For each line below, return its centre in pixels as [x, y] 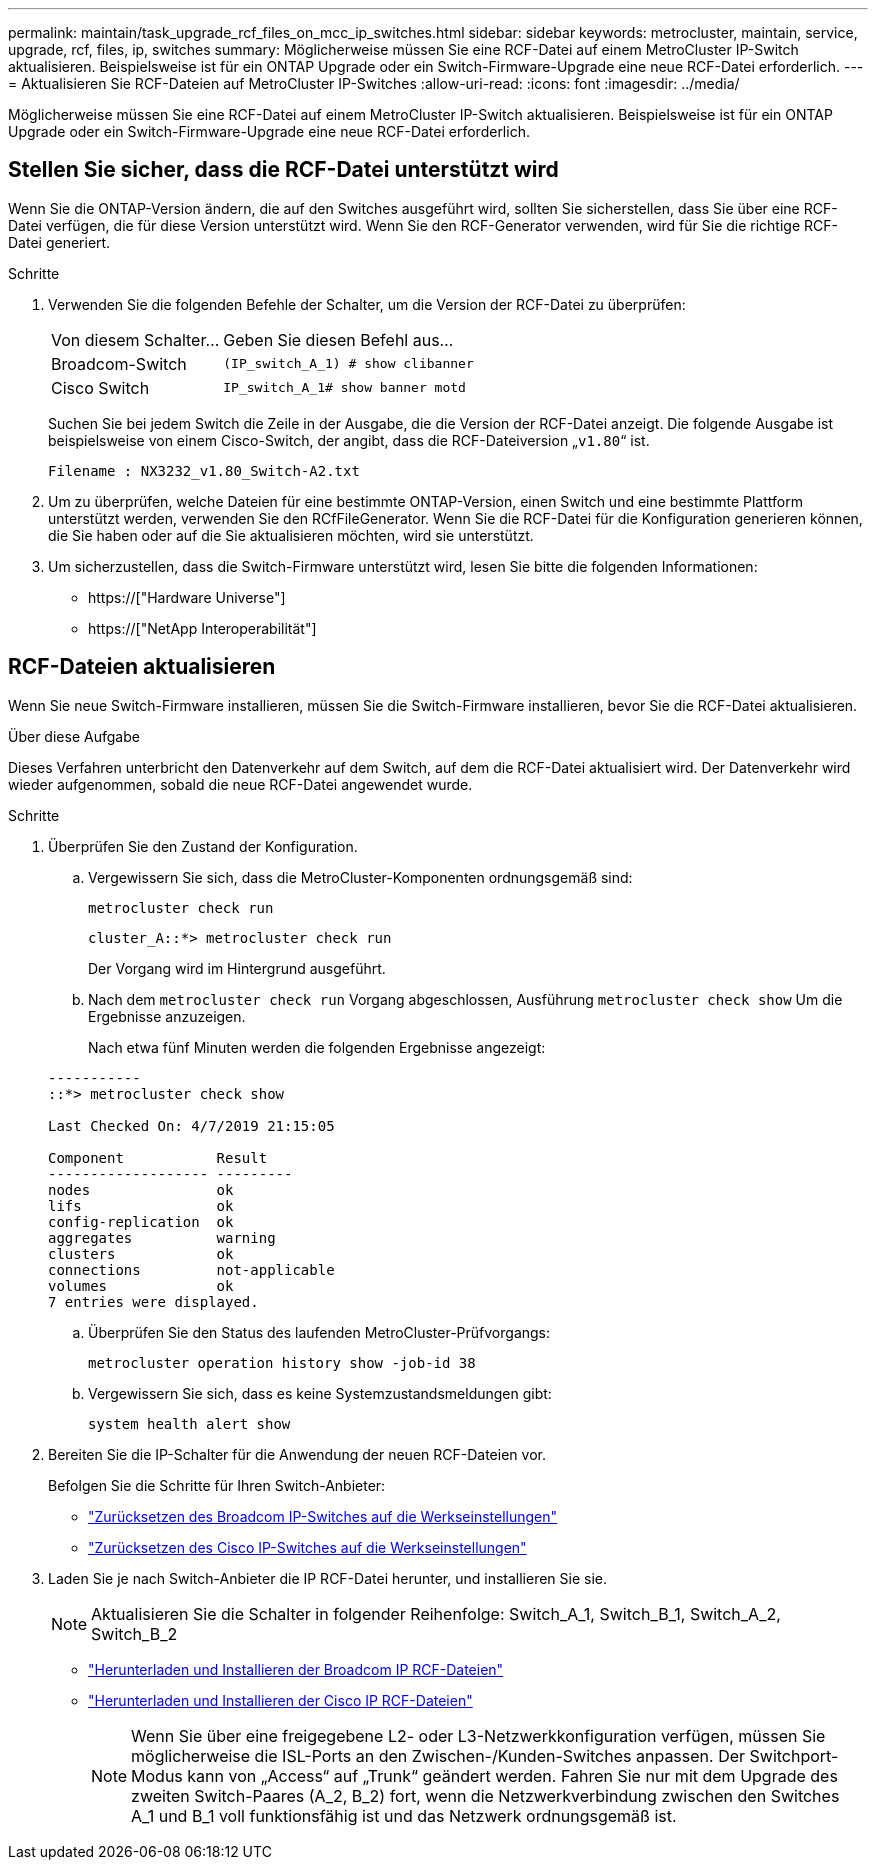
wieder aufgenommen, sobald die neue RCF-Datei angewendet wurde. [240, 784]
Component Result [158, 1157]
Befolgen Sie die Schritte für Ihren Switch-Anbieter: [217, 1485]
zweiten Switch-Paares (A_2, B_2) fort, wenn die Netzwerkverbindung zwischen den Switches [485, 1795]
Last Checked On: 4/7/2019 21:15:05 [191, 1125]
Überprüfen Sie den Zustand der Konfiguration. [203, 846]
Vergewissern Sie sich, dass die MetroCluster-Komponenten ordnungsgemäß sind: [360, 877]
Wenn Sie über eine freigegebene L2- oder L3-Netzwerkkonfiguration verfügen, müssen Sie [478, 1735]
